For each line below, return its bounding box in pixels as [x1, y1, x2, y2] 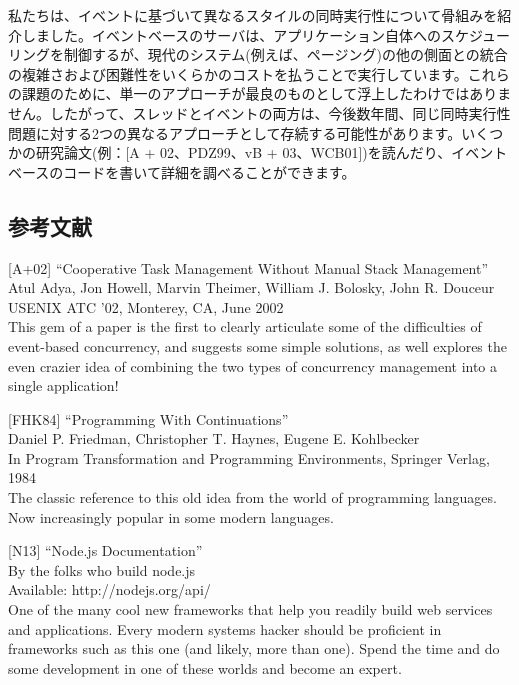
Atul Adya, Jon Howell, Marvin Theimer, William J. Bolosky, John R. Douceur [8, 277, 495, 298]
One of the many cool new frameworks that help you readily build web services [8, 599, 493, 620]
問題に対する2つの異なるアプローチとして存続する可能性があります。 [8, 122, 462, 143]
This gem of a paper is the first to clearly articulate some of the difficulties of [8, 316, 482, 337]
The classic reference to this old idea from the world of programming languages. [8, 487, 497, 508]
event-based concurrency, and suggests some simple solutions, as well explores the [8, 335, 507, 356]
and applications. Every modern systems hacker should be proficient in [8, 618, 442, 639]
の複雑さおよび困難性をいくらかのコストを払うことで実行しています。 [8, 63, 468, 84]
